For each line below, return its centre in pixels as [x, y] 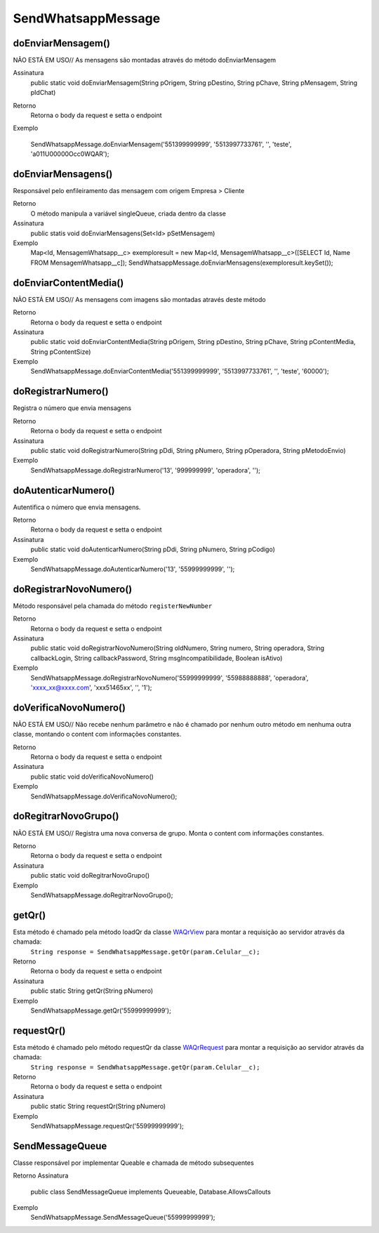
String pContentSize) [61, 352]
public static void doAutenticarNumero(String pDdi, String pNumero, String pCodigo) [153, 549]
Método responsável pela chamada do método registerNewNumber [113, 606]
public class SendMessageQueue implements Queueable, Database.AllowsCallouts [151, 1192]
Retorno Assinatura [41, 1175]
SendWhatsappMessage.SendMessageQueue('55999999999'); [123, 1218]
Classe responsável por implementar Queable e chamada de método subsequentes [133, 1163]
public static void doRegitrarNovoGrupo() [90, 876]
